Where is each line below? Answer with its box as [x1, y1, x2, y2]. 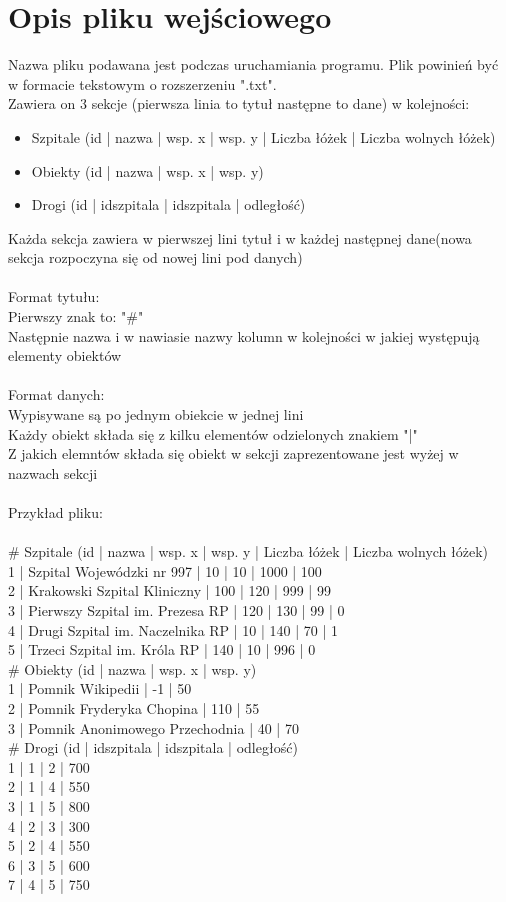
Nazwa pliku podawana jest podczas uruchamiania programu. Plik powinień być [8, 54, 499, 75]
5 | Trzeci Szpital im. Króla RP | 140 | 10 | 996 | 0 [8, 639, 316, 660]
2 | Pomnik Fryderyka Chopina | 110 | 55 [8, 697, 260, 718]
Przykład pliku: [8, 502, 103, 522]
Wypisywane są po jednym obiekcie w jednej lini [8, 404, 304, 425]
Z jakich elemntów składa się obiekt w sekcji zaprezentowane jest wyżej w [8, 443, 459, 464]
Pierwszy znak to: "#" [8, 306, 144, 327]
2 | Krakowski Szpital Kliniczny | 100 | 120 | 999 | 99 [8, 580, 331, 601]
